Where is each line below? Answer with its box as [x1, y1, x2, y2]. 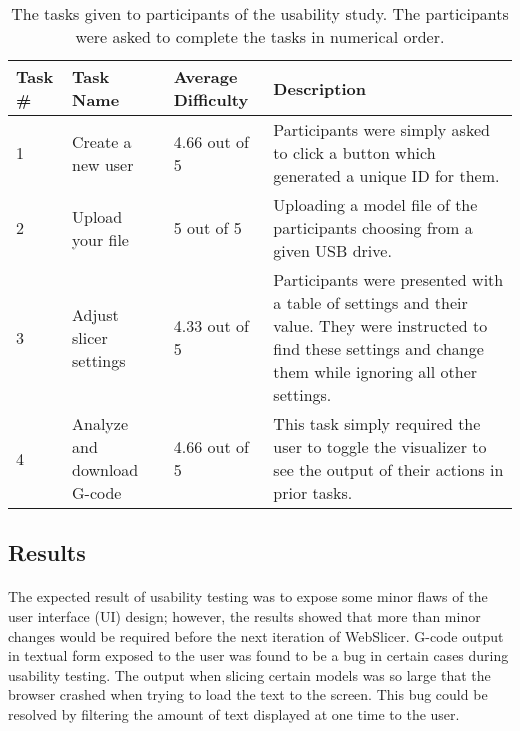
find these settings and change [273, 337, 484, 360]
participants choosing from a [273, 216, 473, 239]
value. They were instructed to [273, 314, 488, 337]
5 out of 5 [173, 216, 242, 239]
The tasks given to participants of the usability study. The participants [11, 2, 509, 25]
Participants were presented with [273, 268, 504, 291]
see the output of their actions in [273, 458, 504, 481]
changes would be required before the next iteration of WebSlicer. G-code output [8, 625, 504, 646]
